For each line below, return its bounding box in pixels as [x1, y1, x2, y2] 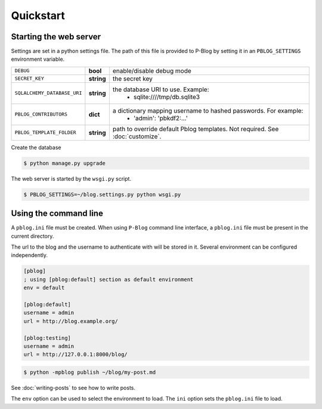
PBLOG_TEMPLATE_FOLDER [14, 129, 77, 136]
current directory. [11, 233, 54, 240]
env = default [23, 284, 65, 292]
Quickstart [11, 9, 66, 22]
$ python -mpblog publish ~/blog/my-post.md [23, 368, 156, 376]
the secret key [112, 75, 153, 83]
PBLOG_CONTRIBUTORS [14, 111, 68, 117]
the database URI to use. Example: [112, 85, 209, 94]
